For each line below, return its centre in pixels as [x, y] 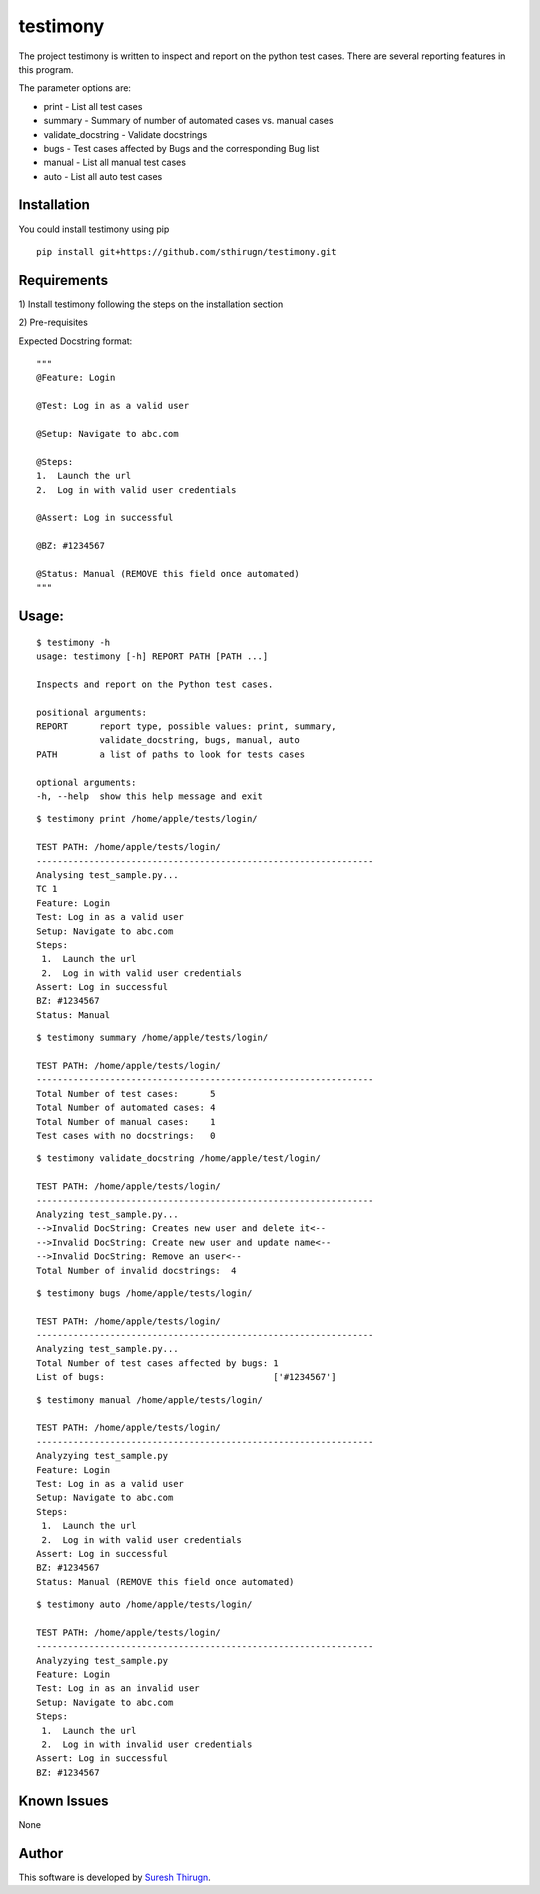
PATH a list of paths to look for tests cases [170, 754]
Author [41, 1853]
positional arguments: [92, 712]
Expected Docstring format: [75, 341]
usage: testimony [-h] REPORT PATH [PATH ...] [152, 656]
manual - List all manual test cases [115, 162]
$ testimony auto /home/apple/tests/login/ [144, 1604]
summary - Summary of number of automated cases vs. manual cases [188, 121]
